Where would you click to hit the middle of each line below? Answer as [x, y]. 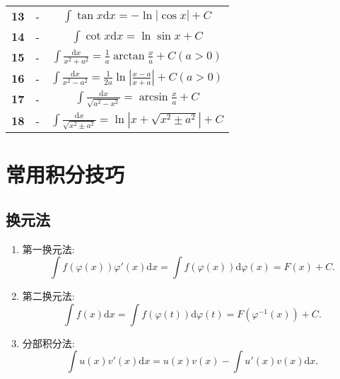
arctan [129, 56]
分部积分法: [48, 343]
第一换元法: [48, 249]
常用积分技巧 [65, 174]
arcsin [153, 97]
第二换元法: [48, 296]
